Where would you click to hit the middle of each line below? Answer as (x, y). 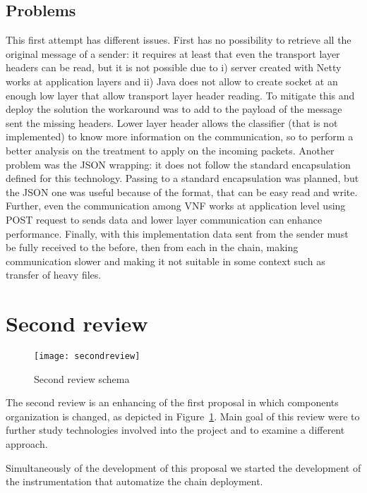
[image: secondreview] (87, 357)
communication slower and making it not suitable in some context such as (166, 261)
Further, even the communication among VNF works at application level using (176, 206)
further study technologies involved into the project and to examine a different (175, 430)
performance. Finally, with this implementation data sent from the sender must (177, 233)
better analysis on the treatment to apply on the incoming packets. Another (170, 150)
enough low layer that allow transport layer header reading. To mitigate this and (180, 95)
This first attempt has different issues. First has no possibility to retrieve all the (179, 40)
